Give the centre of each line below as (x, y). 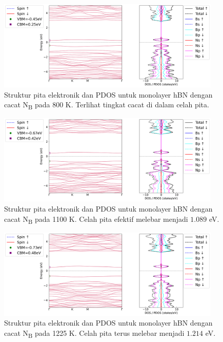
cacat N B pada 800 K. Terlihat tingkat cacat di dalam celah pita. (107, 105)
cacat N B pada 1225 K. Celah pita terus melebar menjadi (94, 334)
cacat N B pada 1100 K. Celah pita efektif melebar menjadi (96, 219)
